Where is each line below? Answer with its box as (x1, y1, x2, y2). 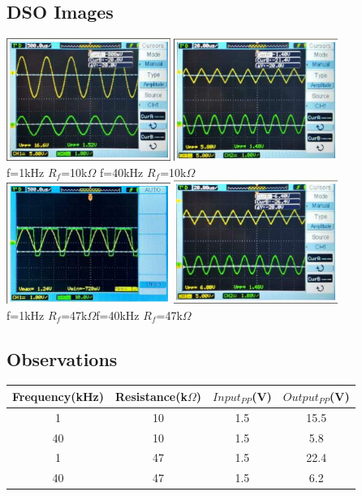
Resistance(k (115, 387, 187, 404)
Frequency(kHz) (12, 387, 104, 404)
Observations (6, 346, 118, 371)
